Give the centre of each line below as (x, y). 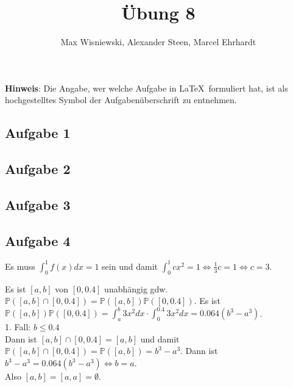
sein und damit (130, 266)
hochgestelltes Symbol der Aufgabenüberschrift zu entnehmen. (121, 100)
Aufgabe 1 (38, 133)
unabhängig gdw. (136, 288)
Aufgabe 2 (38, 169)
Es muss (20, 266)
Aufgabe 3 (38, 204)
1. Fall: (18, 327)
